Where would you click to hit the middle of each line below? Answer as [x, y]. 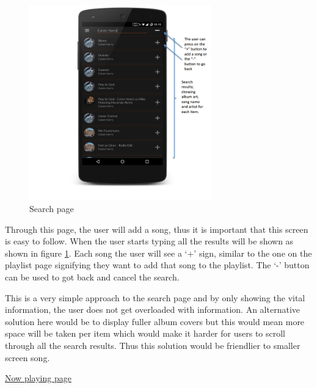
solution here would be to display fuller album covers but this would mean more [155, 321]
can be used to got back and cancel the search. [92, 277]
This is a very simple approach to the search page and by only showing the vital [155, 297]
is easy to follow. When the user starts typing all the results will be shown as [149, 241]
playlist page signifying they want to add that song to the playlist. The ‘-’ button [157, 265]
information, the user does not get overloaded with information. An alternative [152, 309]
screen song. [27, 357]
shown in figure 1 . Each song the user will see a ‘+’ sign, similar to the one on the [158, 253]
